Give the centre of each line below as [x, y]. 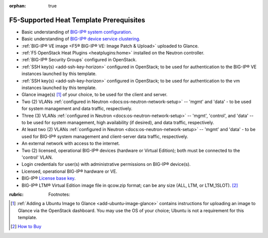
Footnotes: [59, 194]
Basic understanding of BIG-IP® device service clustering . [81, 39]
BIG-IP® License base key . [49, 178]
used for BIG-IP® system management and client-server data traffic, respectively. [105, 136]
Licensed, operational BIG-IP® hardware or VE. [69, 171]
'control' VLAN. [37, 157]
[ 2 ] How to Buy [26, 227]
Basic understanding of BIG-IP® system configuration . [77, 32]
